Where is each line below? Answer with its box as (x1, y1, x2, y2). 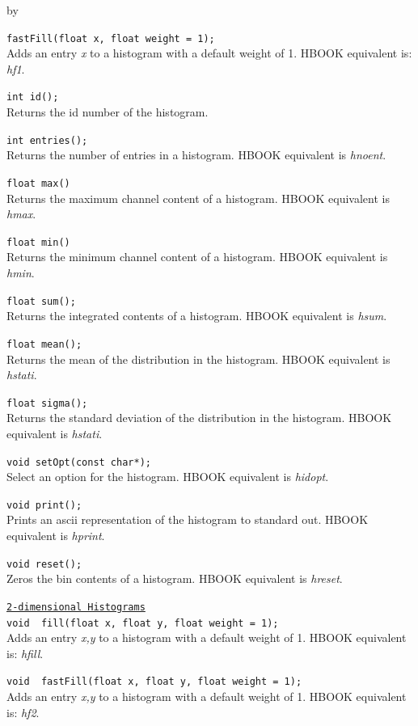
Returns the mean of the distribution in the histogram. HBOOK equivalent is (6, 350, 391, 367)
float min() (6, 236, 70, 248)
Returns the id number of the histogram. (6, 103, 209, 120)
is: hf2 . (6, 703, 40, 720)
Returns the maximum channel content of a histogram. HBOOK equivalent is (6, 189, 390, 206)
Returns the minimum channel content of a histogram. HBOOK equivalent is (6, 248, 388, 265)
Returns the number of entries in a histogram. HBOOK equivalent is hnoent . (6, 146, 386, 163)
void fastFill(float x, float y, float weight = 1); (6, 676, 302, 688)
